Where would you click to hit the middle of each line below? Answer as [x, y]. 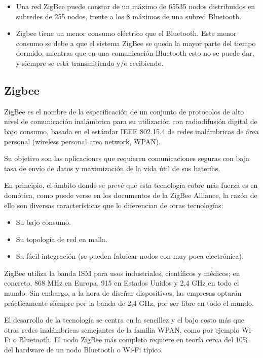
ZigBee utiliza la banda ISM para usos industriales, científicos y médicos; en [122, 273]
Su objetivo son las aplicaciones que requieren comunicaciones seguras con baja [127, 158]
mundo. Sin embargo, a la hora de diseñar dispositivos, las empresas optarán [123, 293]
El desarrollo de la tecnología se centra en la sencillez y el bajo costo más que [124, 320]
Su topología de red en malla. [62, 239]
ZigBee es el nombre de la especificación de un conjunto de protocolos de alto [124, 111]
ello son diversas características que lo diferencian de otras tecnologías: [114, 205]
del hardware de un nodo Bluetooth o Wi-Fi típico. [84, 350]
